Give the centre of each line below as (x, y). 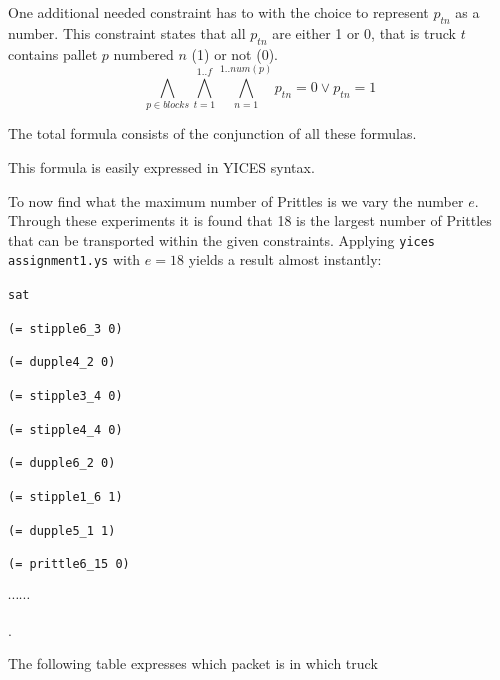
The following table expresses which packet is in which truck (193, 663)
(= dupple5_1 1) (62, 530)
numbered (143, 53)
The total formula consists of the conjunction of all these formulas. (212, 133)
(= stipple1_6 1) (65, 496)
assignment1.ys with (74, 259)
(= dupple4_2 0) (62, 362)
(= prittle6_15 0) (69, 564)
